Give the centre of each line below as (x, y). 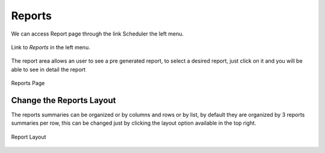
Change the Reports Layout (63, 100)
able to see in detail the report (48, 69)
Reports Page (28, 83)
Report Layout (29, 137)
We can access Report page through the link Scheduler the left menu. (97, 34)
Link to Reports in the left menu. (51, 47)
